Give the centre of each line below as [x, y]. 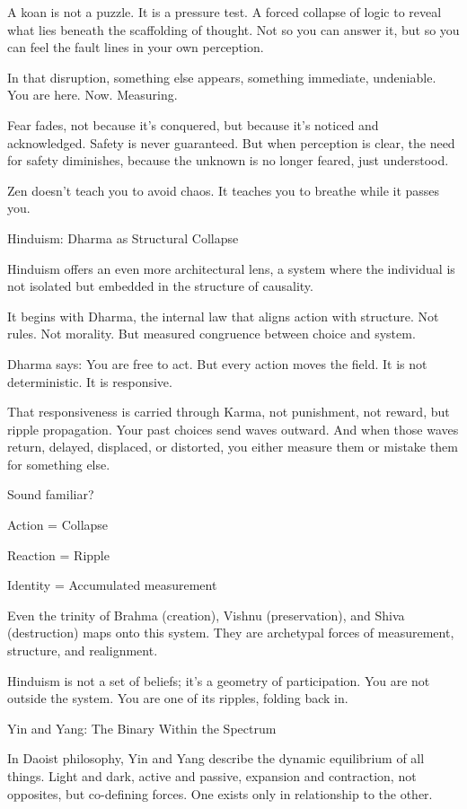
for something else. [59, 464]
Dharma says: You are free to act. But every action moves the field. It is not [217, 363]
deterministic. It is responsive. [90, 381]
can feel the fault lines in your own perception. [136, 47]
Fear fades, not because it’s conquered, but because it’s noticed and [193, 124]
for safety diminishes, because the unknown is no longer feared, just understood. [228, 160]
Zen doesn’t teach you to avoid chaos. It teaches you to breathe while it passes [224, 190]
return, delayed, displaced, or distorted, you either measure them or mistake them [233, 447]
